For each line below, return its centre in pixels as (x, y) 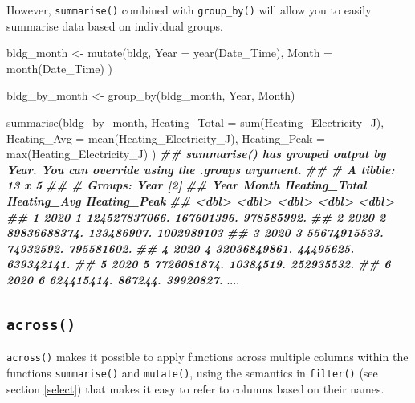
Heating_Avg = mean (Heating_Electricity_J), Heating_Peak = (166, 138)
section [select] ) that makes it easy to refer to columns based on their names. (195, 388)
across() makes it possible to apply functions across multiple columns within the (207, 357)
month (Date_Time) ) (60, 68)
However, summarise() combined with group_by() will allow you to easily (189, 10)
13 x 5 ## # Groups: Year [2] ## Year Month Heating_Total (187, 185)
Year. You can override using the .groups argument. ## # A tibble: (201, 169)
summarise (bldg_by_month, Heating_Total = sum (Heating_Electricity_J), (195, 122)
